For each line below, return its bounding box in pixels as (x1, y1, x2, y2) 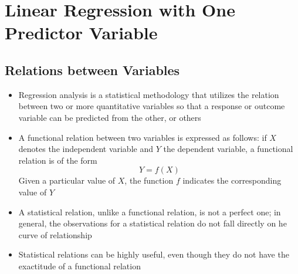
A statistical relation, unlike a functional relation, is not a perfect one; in (18, 205, 281, 218)
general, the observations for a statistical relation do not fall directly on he (18, 217, 287, 229)
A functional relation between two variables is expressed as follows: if (18, 131, 267, 143)
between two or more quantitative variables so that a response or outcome (18, 100, 285, 112)
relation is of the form (18, 154, 97, 166)
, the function (124, 174, 174, 187)
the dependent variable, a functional (163, 143, 293, 155)
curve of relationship (18, 228, 92, 241)
